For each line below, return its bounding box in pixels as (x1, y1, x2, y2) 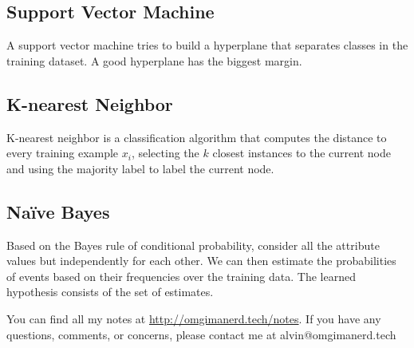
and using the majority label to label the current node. (6, 160, 274, 176)
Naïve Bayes (6, 199, 110, 223)
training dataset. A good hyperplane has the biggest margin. (6, 52, 302, 69)
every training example (6, 144, 119, 161)
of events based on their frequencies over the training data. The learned (6, 267, 356, 284)
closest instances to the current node (212, 144, 391, 161)
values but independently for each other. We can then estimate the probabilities (6, 252, 396, 269)
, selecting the (131, 144, 199, 161)
